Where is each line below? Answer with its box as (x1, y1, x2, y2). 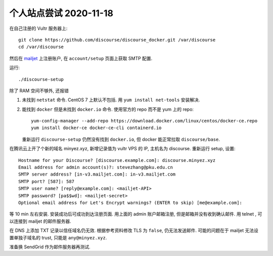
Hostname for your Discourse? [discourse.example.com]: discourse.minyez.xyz (18, 157, 216, 163)
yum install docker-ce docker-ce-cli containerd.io (31, 125, 162, 131)
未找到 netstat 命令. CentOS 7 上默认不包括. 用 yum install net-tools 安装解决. (22, 97, 200, 103)
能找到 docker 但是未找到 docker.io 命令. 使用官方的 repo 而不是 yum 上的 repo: (22, 106, 194, 112)
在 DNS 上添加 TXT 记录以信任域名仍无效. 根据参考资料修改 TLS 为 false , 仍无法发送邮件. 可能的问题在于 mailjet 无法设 (9, 228, 259, 234)
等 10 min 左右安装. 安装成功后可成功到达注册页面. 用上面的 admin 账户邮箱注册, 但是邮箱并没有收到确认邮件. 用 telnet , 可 (9, 211, 262, 217)
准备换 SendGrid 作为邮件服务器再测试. (9, 243, 90, 250)
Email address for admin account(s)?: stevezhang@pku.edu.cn (18, 164, 173, 170)
